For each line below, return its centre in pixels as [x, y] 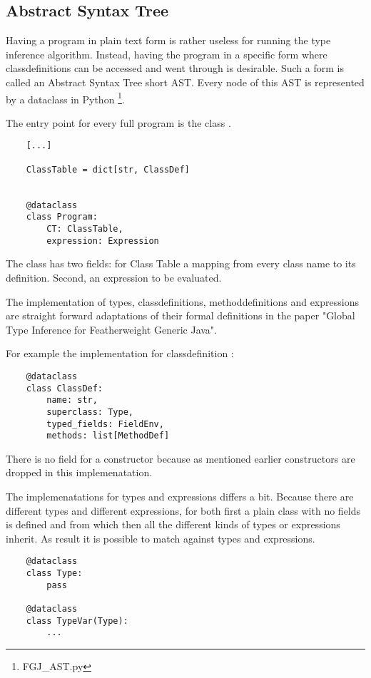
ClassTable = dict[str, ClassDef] [108, 169]
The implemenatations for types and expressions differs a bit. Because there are [180, 497]
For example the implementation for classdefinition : [120, 353]
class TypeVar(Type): [77, 621]
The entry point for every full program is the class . [118, 122]
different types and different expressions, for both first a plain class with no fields [183, 510]
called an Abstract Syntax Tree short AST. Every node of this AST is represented [185, 82]
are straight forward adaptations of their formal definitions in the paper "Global [181, 315]
